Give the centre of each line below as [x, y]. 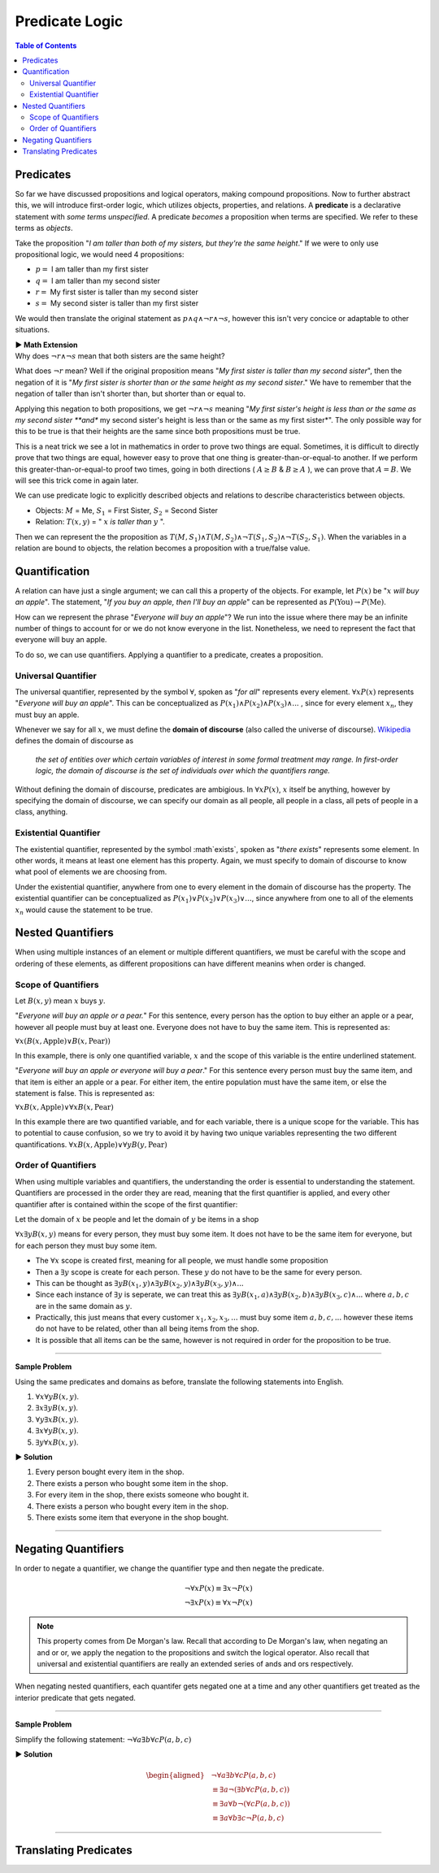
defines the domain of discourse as [74, 741]
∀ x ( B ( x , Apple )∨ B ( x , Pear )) [63, 1041]
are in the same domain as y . [84, 1306]
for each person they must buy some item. [86, 1245]
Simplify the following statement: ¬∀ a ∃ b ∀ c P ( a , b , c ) [103, 1739]
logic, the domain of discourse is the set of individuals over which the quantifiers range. [183, 771]
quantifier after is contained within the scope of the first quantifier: [126, 1204]
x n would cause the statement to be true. [84, 910]
